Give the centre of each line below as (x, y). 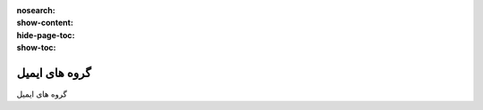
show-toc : (36, 48)
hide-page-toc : (46, 35)
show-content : (45, 23)
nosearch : (36, 10)
